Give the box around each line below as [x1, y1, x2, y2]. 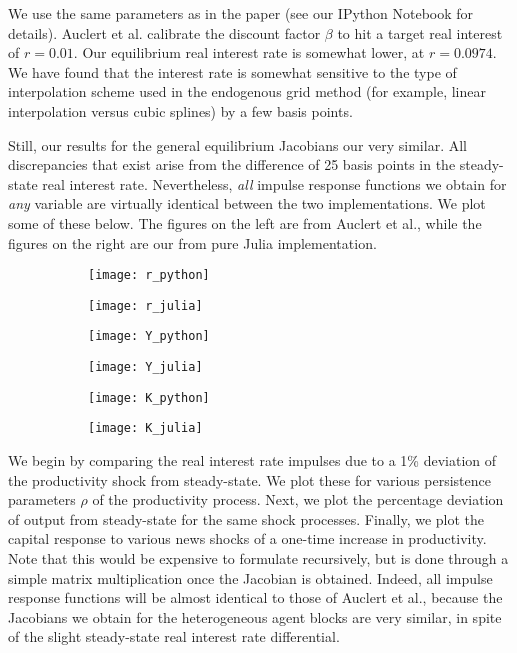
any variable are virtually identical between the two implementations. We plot [8, 193, 486, 214]
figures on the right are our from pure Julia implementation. [8, 232, 377, 253]
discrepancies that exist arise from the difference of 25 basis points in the [8, 154, 456, 175]
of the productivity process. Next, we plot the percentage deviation [92, 489, 504, 510]
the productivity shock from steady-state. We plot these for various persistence [8, 469, 491, 490]
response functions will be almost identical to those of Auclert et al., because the [8, 587, 503, 608]
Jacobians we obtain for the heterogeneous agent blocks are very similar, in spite [8, 606, 502, 627]
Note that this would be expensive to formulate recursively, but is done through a [8, 548, 509, 569]
